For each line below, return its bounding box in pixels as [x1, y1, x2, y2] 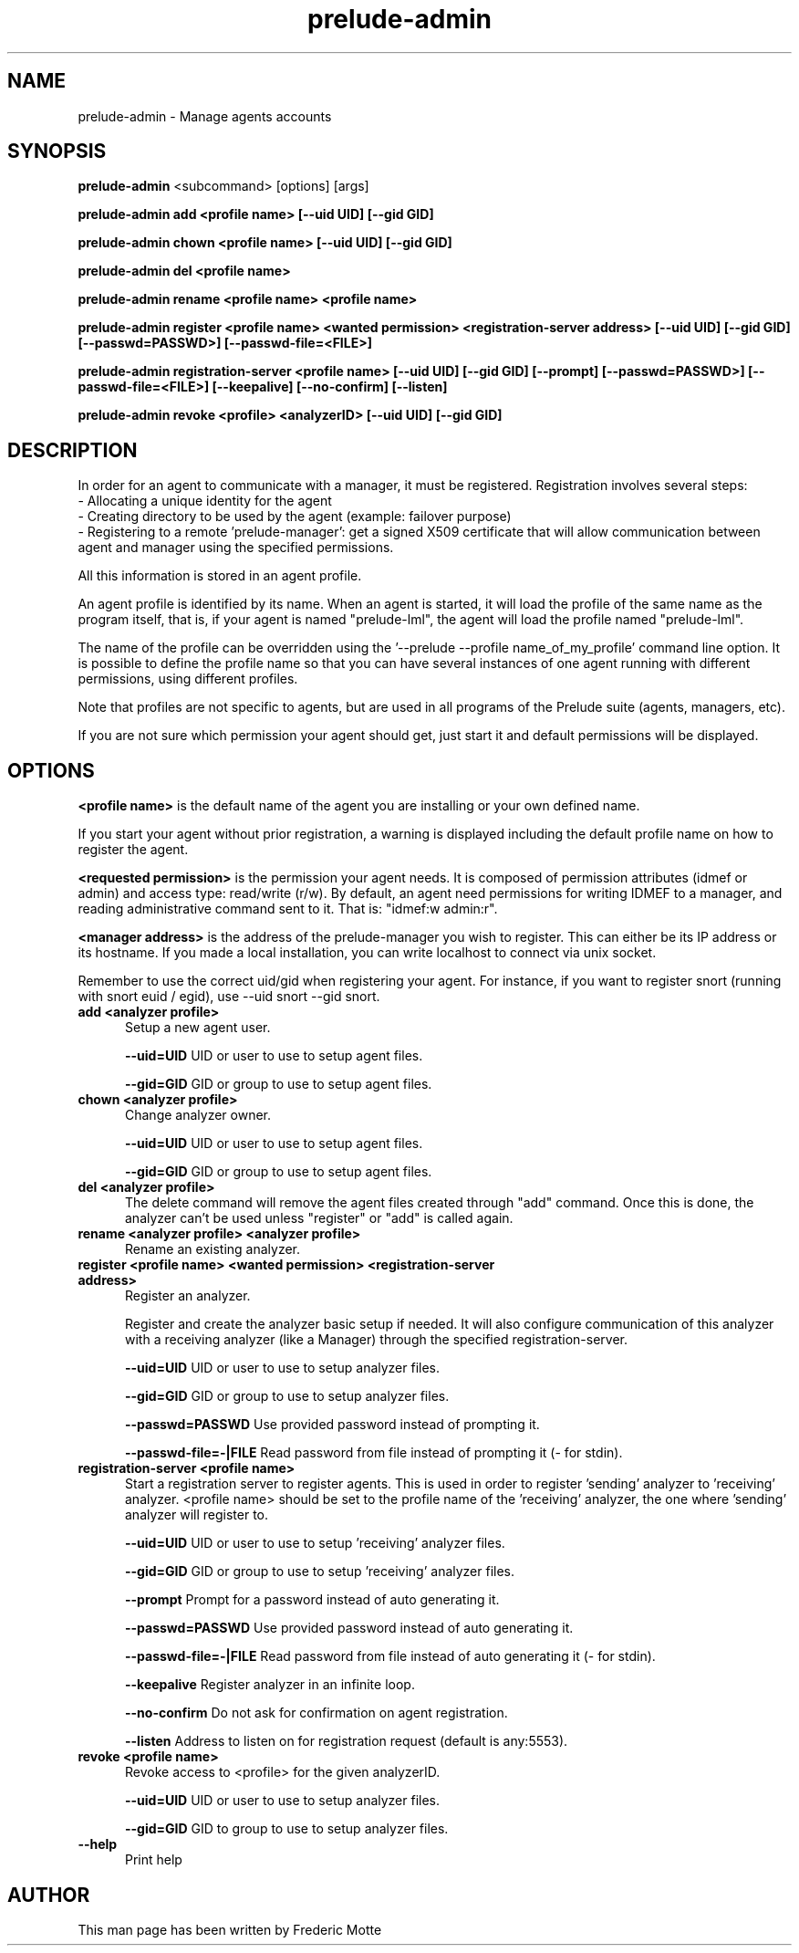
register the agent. [78, 841, 189, 858]
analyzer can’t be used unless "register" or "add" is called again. [125, 1210, 514, 1227]
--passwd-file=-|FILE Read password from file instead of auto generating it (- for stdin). [125, 1648, 656, 1665]
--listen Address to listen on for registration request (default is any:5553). [125, 1733, 568, 1749]
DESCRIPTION [7, 438, 138, 462]
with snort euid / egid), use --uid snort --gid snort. [78, 988, 380, 1005]
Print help [125, 1852, 182, 1868]
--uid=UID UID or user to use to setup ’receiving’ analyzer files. [125, 1535, 505, 1551]
